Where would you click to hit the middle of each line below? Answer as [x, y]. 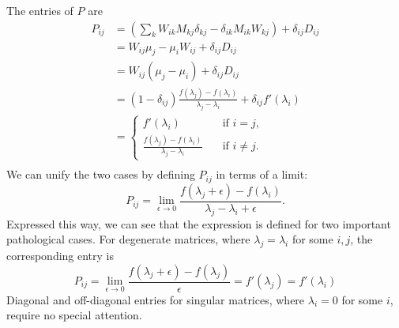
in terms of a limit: [262, 174]
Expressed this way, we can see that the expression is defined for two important [199, 223]
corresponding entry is [60, 255]
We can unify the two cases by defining [101, 174]
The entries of [40, 10]
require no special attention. [74, 315]
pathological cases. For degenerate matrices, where [128, 239]
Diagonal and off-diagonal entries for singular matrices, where [156, 299]
